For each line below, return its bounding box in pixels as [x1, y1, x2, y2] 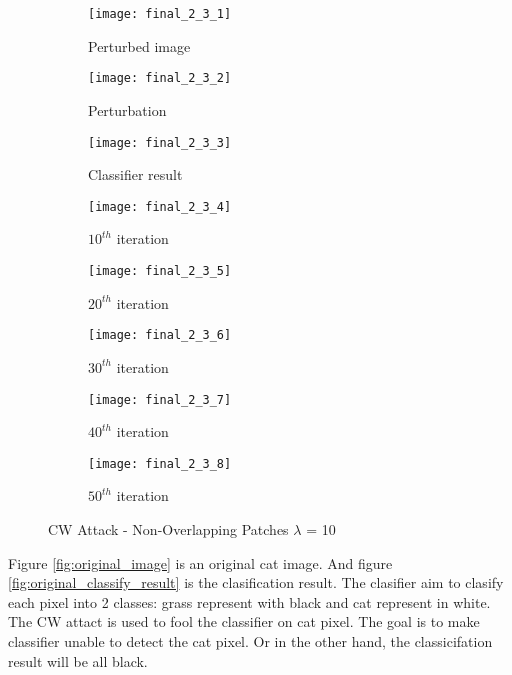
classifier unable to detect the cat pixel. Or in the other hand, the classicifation [8, 630, 493, 651]
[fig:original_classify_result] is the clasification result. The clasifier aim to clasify [8, 572, 504, 593]
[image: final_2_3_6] [88, 328, 232, 343]
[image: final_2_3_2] [88, 71, 232, 86]
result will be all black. [8, 650, 148, 671]
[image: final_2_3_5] [88, 264, 232, 278]
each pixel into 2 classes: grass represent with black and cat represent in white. [8, 591, 491, 612]
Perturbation [88, 99, 167, 120]
